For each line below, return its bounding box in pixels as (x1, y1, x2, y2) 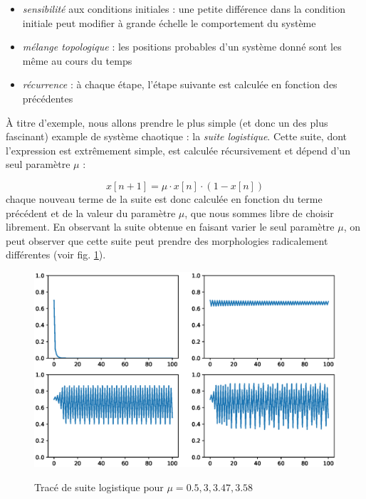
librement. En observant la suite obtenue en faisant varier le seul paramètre (6, 219, 335, 234)
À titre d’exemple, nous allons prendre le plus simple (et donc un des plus (6, 115, 328, 130)
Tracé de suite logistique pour (34, 479, 164, 494)
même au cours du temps (22, 53, 132, 68)
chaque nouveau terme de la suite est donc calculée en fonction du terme (6, 191, 323, 206)
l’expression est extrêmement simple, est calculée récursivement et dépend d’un (6, 142, 350, 157)
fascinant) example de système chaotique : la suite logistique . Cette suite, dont (6, 129, 347, 144)
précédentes (22, 90, 73, 105)
